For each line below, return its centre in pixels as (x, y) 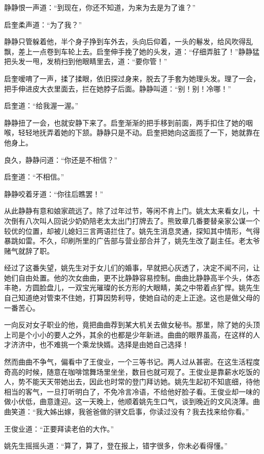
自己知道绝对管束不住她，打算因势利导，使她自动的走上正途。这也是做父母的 (132, 298)
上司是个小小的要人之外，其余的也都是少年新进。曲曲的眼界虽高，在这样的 (128, 334)
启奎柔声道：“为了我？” (43, 24)
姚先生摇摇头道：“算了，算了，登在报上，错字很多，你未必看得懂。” (116, 446)
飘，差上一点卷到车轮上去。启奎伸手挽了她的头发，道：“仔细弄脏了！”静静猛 (132, 51)
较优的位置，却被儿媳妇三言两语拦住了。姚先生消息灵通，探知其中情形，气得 (132, 231)
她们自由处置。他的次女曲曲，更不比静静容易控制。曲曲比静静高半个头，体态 (132, 277)
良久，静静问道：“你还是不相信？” (61, 159)
